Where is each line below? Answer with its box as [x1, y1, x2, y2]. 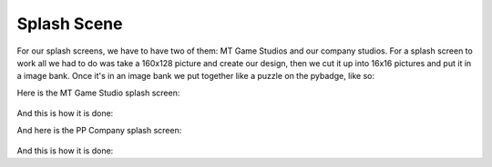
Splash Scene [16, 14, 123, 34]
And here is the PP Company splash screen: [16, 124, 182, 135]
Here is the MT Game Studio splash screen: [16, 87, 180, 98]
